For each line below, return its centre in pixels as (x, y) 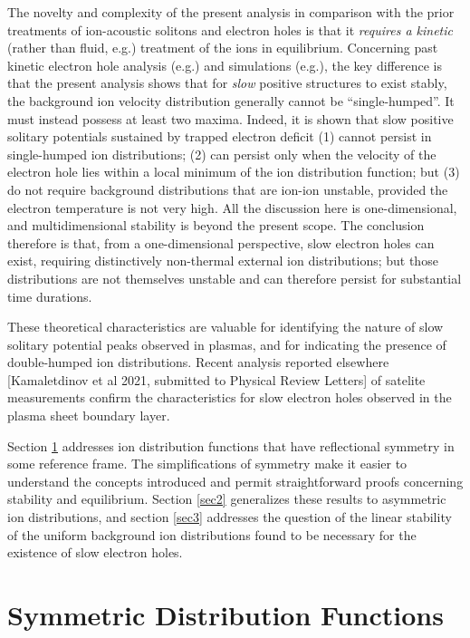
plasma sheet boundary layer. (89, 416)
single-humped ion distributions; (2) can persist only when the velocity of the (222, 154)
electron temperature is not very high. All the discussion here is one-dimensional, (232, 207)
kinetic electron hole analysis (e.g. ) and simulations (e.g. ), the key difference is (225, 65)
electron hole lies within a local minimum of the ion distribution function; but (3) (234, 172)
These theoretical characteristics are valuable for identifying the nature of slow (225, 327)
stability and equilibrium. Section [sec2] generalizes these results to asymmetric (227, 499)
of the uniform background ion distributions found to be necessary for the (212, 534)
